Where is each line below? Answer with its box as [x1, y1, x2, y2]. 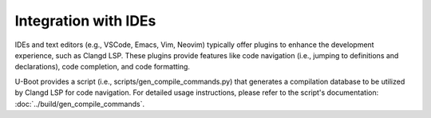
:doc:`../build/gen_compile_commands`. [14, 99, 145, 108]
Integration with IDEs [14, 12, 156, 29]
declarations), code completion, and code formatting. [14, 62, 191, 72]
